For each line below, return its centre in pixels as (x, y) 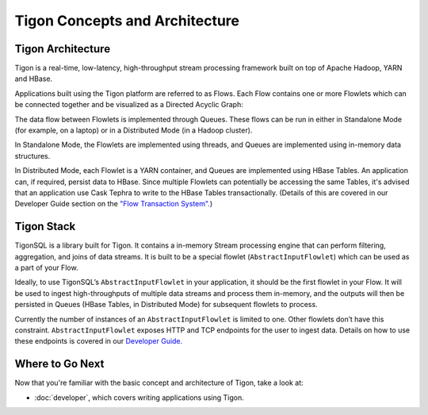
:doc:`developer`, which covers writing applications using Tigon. (139, 398)
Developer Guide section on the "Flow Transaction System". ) (114, 204)
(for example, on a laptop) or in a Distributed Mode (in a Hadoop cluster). (134, 130)
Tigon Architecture (63, 49)
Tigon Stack (45, 227)
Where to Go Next (59, 364)
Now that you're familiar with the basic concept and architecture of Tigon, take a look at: (159, 383)
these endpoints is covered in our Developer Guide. (99, 341)
